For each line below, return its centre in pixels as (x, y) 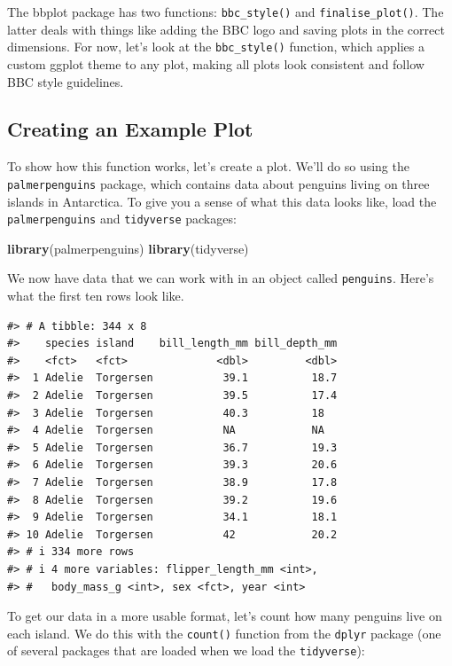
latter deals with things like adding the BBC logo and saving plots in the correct (226, 29)
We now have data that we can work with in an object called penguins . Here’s (221, 278)
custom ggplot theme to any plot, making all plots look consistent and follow (216, 63)
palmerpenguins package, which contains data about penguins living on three (218, 183)
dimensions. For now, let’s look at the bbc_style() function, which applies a (216, 47)
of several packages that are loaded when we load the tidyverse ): (186, 650)
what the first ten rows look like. (96, 296)
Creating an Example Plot (130, 129)
